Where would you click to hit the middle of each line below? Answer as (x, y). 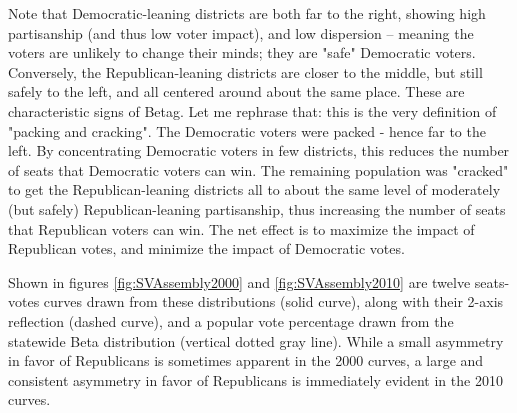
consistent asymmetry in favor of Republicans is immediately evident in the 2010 (255, 379)
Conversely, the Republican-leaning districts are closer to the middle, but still (245, 71)
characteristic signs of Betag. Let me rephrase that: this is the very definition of (252, 110)
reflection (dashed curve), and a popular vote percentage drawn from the (231, 320)
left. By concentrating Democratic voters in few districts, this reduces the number (259, 150)
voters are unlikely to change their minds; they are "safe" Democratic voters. (242, 52)
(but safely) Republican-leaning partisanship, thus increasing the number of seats (257, 208)
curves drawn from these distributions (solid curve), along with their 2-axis (273, 301)
